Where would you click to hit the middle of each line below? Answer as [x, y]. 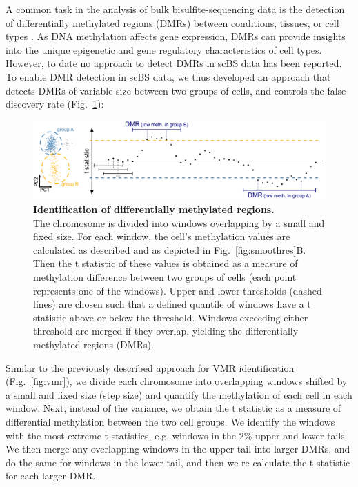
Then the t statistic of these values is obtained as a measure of [166, 263]
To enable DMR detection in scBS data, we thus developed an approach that [168, 76]
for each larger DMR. [51, 476]
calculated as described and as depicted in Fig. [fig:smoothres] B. [170, 249]
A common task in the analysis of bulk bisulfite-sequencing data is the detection [175, 9]
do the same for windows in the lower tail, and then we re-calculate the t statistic [178, 462]
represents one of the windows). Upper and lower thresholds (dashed [178, 290]
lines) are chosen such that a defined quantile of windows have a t [172, 304]
